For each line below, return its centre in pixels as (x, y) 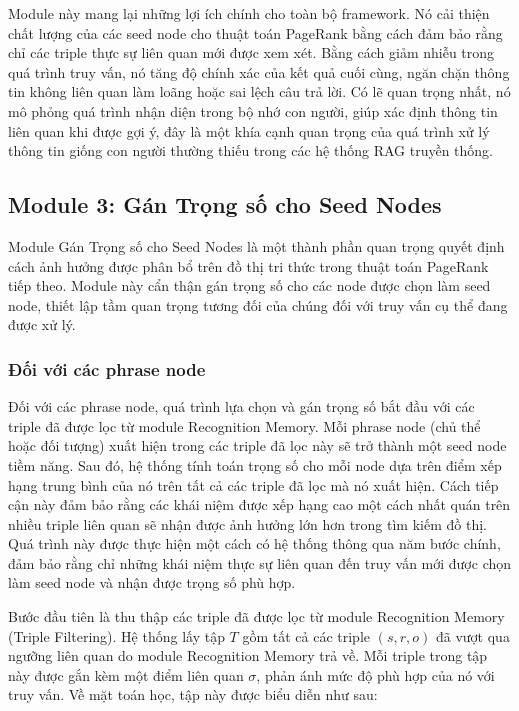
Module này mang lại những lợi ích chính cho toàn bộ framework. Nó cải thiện (249, 13)
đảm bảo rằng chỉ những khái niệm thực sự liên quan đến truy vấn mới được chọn (260, 562)
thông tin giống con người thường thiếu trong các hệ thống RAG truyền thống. (250, 150)
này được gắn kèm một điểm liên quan (126, 674)
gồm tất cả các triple (306, 635)
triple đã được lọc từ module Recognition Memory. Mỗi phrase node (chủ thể (244, 425)
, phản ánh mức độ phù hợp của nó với (375, 674)
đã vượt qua (472, 635)
